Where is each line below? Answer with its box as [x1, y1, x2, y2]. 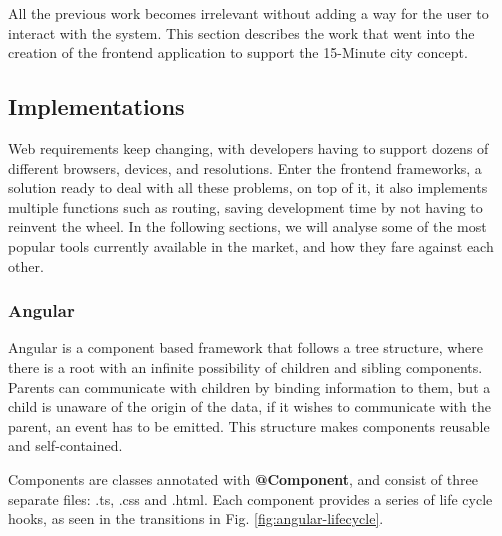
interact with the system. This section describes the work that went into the [8, 22, 475, 43]
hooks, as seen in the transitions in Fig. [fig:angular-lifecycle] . [8, 508, 384, 529]
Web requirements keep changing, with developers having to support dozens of [8, 137, 489, 158]
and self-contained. [8, 435, 123, 456]
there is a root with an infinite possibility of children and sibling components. [8, 356, 483, 377]
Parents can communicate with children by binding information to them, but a [8, 376, 491, 397]
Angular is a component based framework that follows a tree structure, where [8, 337, 484, 358]
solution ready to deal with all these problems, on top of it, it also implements [8, 177, 488, 198]
